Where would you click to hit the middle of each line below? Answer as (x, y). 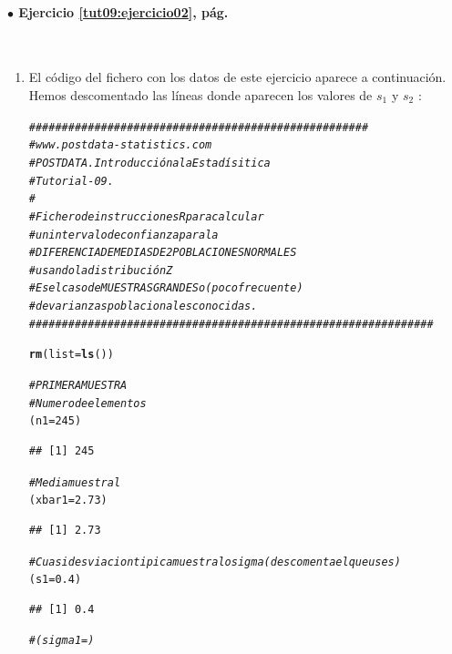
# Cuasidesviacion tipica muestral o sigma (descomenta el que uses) (215, 562)
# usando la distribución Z (101, 270)
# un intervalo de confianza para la (123, 235)
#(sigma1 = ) (62, 641)
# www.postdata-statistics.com (120, 145)
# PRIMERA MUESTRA (78, 386)
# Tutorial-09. (71, 181)
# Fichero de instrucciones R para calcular (146, 216)
